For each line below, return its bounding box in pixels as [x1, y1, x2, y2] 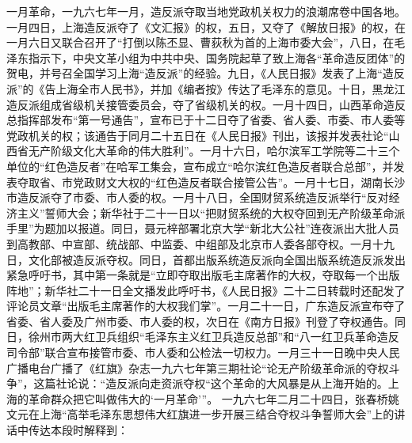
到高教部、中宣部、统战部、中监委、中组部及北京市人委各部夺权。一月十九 [6, 235, 395, 252]
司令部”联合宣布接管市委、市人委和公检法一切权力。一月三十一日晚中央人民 [6, 344, 400, 361]
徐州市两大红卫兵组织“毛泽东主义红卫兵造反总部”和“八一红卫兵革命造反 [28, 328, 399, 345]
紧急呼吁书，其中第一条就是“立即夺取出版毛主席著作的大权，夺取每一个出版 [6, 267, 400, 283]
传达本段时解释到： [28, 422, 128, 438]
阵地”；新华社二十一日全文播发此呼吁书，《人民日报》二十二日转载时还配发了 [6, 282, 406, 298]
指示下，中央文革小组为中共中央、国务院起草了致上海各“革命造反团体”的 [28, 49, 406, 66]
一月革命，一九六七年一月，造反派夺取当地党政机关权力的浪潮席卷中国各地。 [6, 3, 406, 19]
